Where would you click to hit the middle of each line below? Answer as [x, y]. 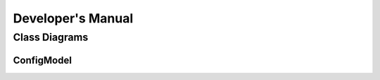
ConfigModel [42, 60]
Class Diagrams [51, 37]
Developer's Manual [73, 18]
